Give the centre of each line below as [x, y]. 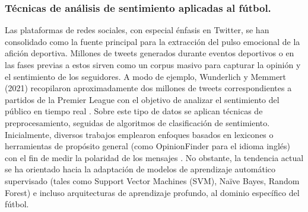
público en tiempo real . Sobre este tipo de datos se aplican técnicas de [134, 111]
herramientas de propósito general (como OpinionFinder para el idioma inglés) [147, 146]
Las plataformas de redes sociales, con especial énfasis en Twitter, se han [137, 30]
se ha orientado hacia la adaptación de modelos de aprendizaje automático [140, 169]
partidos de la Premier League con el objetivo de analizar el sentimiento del [142, 99]
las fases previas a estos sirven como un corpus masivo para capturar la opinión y [153, 65]
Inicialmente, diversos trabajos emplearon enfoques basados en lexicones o [139, 134]
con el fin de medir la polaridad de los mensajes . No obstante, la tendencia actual [154, 157]
